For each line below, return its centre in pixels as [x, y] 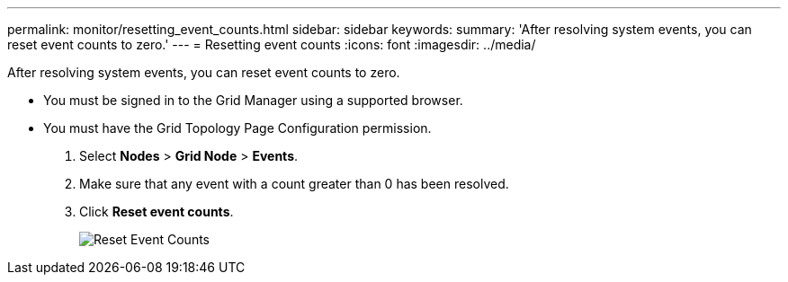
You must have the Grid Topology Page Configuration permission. [237, 128]
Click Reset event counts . [157, 211]
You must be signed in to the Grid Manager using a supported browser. [253, 100]
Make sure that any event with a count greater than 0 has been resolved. [294, 184]
